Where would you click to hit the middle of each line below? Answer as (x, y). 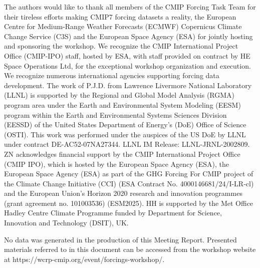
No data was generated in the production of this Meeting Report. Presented (120, 239)
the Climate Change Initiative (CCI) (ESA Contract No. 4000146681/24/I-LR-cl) (129, 183)
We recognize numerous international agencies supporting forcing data (112, 75)
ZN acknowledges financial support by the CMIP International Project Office (122, 154)
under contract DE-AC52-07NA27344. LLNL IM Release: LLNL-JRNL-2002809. (127, 144)
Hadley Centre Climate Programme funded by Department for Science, (113, 213)
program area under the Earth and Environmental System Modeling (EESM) (122, 104)
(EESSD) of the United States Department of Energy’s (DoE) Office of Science (125, 124)
